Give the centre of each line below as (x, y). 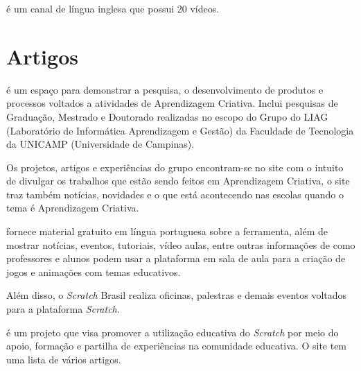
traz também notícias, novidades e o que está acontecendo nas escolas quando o (175, 194)
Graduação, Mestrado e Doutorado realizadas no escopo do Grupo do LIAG (167, 116)
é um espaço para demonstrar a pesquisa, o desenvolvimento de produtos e (165, 89)
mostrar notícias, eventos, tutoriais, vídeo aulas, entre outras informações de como (181, 244)
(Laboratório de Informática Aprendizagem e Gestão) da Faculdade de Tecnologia (180, 130)
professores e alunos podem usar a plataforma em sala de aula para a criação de (176, 258)
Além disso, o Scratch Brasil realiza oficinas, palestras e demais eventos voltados (177, 295)
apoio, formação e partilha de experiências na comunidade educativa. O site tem (177, 346)
